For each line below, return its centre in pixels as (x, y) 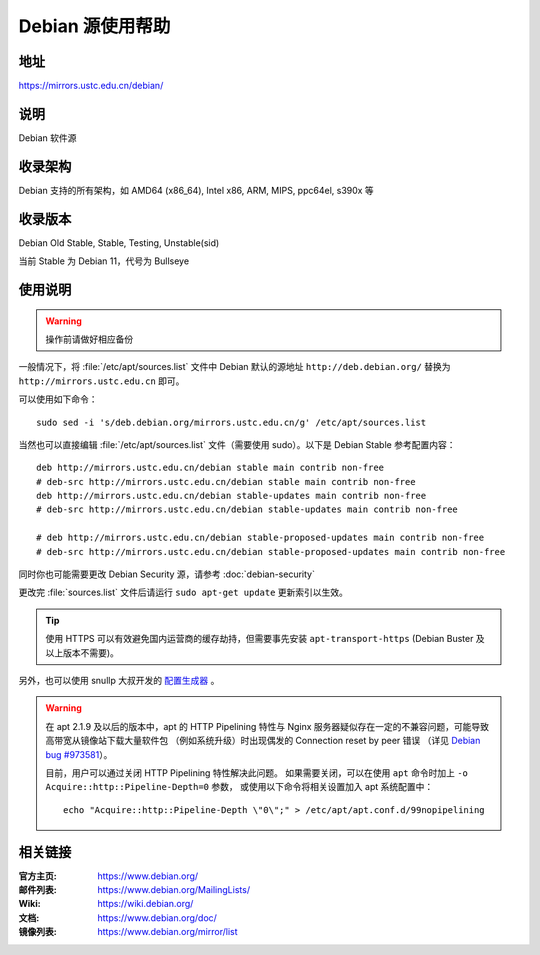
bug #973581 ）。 (79, 754)
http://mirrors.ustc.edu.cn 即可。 (101, 381)
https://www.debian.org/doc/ (157, 917)
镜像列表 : (37, 932)
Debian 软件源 (47, 137)
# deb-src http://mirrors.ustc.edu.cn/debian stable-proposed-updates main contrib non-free (271, 551)
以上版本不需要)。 (82, 652)
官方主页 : (37, 876)
